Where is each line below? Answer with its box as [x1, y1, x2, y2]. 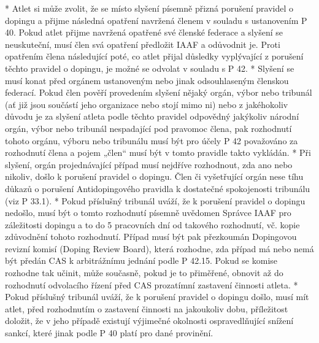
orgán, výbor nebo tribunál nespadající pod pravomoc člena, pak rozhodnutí [5, 121, 292, 134]
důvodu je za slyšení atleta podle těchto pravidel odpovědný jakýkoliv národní [5, 110, 299, 123]
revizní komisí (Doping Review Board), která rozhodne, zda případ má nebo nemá [5, 242, 314, 255]
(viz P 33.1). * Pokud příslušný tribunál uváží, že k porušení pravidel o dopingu [5, 194, 306, 207]
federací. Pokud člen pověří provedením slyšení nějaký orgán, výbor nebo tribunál [5, 86, 312, 99]
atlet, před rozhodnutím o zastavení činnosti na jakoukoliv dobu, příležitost [5, 302, 288, 315]
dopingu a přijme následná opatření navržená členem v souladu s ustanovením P [5, 13, 307, 26]
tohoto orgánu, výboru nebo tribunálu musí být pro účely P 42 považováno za [5, 134, 298, 147]
